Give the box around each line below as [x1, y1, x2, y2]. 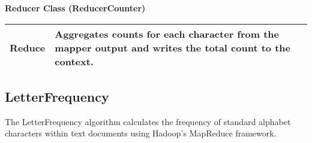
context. [55, 54, 94, 68]
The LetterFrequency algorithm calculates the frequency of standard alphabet [5, 115, 291, 127]
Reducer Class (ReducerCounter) [5, 2, 146, 14]
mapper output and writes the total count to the [55, 40, 290, 54]
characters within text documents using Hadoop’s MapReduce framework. [5, 127, 277, 139]
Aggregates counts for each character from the [55, 26, 280, 41]
